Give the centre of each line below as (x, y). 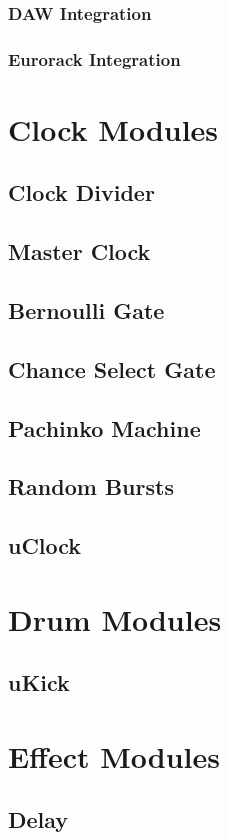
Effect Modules (114, 755)
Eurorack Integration (94, 58)
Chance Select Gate (112, 368)
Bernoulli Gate (86, 310)
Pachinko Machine (104, 427)
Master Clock (79, 251)
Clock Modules (113, 128)
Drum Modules (115, 618)
